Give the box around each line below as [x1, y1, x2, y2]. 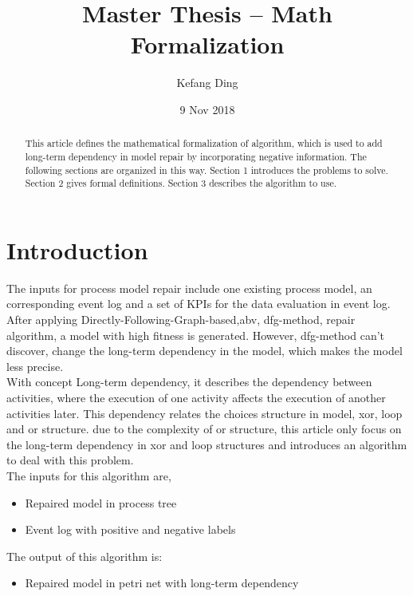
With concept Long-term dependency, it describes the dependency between [6, 373, 372, 390]
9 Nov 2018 [179, 101, 235, 117]
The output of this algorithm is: [6, 547, 163, 564]
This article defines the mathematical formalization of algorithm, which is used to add [25, 136, 383, 150]
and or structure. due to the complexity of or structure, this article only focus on [6, 420, 402, 437]
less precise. [6, 357, 64, 374]
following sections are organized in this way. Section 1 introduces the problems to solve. [25, 163, 388, 176]
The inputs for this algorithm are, [6, 467, 171, 484]
